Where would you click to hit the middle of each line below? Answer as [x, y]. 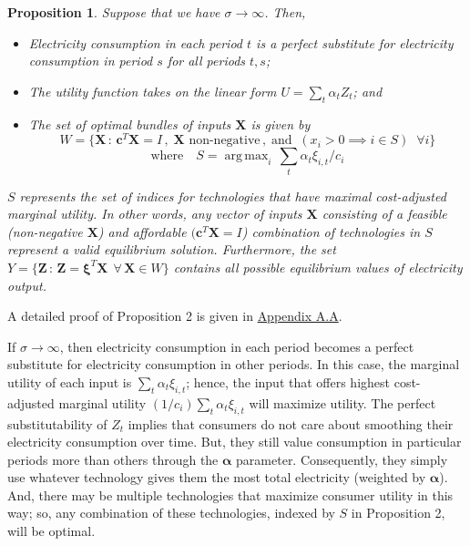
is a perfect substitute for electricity [355, 42]
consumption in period [91, 61]
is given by [281, 124]
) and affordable [142, 231]
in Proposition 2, [398, 513]
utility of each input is [70, 381]
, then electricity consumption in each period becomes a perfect [237, 346]
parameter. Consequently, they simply [342, 459]
